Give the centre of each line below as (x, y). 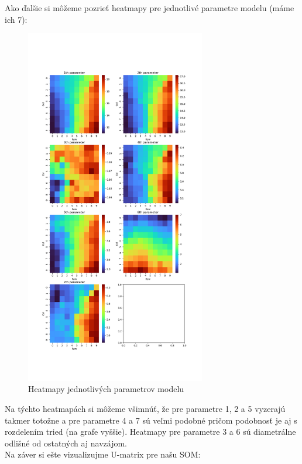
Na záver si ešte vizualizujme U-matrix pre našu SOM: (103, 454)
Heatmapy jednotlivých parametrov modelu (106, 389)
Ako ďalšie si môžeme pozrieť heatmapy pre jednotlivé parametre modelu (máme (150, 8)
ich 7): (16, 19)
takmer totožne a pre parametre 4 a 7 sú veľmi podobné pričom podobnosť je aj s (151, 420)
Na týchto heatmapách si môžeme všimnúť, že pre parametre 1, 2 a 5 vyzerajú (145, 408)
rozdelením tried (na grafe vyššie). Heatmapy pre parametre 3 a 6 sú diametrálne (150, 432)
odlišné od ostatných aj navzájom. (66, 443)
